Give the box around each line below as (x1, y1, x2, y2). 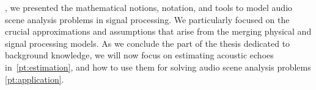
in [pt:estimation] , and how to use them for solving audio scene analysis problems (5, 60, 311, 73)
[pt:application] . (5, 72, 64, 85)
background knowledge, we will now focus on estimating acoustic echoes (5, 49, 274, 61)
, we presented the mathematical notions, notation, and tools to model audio (5, 1, 293, 13)
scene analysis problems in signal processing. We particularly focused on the (5, 13, 290, 26)
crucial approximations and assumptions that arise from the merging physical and (5, 25, 312, 38)
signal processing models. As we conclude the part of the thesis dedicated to (5, 36, 290, 49)
